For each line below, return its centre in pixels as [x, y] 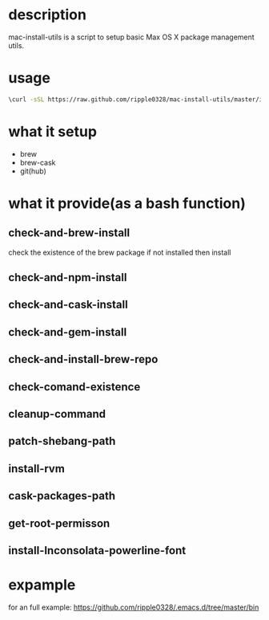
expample [42, 585]
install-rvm [37, 469]
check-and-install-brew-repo [83, 359]
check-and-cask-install [68, 305]
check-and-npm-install [68, 277]
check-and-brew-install [69, 233]
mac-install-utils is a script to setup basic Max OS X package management [131, 37]
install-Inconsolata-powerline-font [97, 551]
